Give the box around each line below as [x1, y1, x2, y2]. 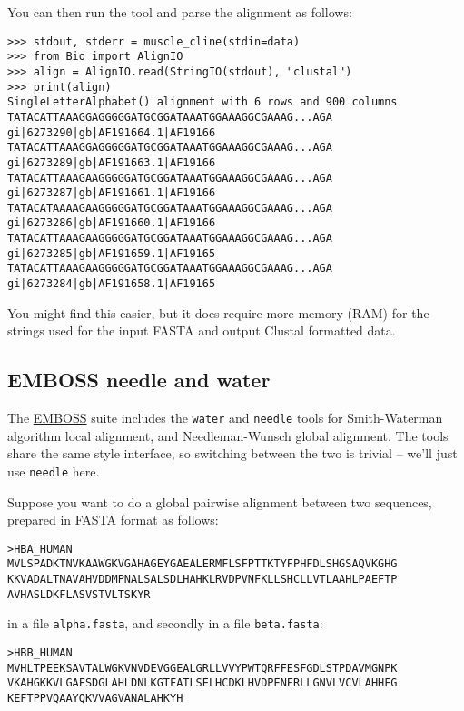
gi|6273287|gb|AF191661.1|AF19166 [7, 186, 216, 200]
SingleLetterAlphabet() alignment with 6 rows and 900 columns [7, 95, 398, 109]
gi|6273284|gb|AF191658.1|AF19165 [7, 277, 216, 291]
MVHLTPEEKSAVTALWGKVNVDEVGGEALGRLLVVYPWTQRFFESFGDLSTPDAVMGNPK [7, 661, 398, 675]
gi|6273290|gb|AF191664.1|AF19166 [7, 125, 216, 139]
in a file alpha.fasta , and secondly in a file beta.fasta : [7, 614, 323, 633]
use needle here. [7, 461, 100, 480]
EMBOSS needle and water [7, 366, 271, 394]
